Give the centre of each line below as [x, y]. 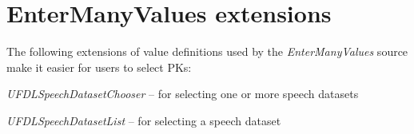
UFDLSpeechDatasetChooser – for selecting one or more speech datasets [183, 94]
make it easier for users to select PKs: [99, 67]
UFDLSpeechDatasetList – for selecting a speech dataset [144, 120]
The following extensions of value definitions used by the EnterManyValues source [207, 51]
